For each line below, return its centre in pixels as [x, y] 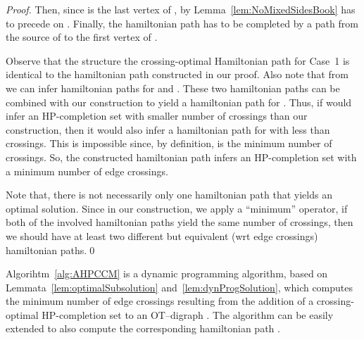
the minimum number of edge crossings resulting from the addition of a [160, 301]
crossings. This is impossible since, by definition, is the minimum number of [169, 143]
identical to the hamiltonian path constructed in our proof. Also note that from [177, 74]
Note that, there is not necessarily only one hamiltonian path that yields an [169, 195]
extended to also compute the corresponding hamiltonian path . [143, 328]
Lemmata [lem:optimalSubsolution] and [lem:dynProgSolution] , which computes [180, 287]
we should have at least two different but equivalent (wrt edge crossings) [162, 235]
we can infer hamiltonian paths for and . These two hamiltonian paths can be [173, 88]
